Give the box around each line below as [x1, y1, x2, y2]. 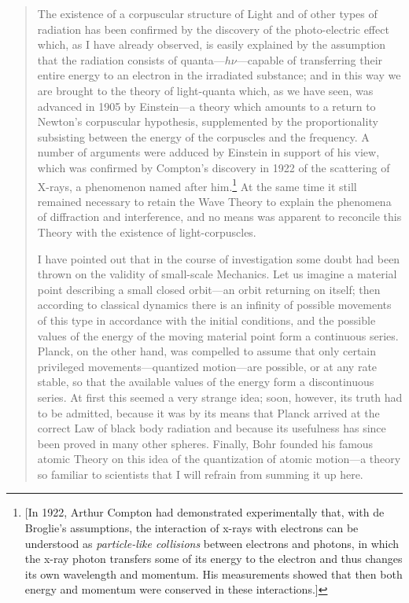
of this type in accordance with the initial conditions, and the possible [37, 311, 376, 328]
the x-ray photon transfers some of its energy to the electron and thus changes [24, 550, 403, 567]
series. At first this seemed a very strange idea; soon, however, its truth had [37, 388, 403, 405]
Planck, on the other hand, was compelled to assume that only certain [37, 343, 377, 359]
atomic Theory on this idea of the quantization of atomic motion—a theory [37, 450, 401, 467]
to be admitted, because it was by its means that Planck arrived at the [37, 404, 380, 421]
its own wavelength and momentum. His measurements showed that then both [24, 565, 403, 582]
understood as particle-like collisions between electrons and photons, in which [24, 535, 400, 551]
